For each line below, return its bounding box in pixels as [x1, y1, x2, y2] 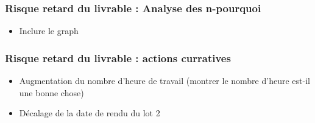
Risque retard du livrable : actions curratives [5, 50, 231, 65]
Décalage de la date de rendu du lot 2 [19, 107, 160, 119]
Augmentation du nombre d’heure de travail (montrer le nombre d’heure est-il [19, 74, 310, 87]
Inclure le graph [19, 24, 79, 37]
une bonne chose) [19, 86, 84, 99]
